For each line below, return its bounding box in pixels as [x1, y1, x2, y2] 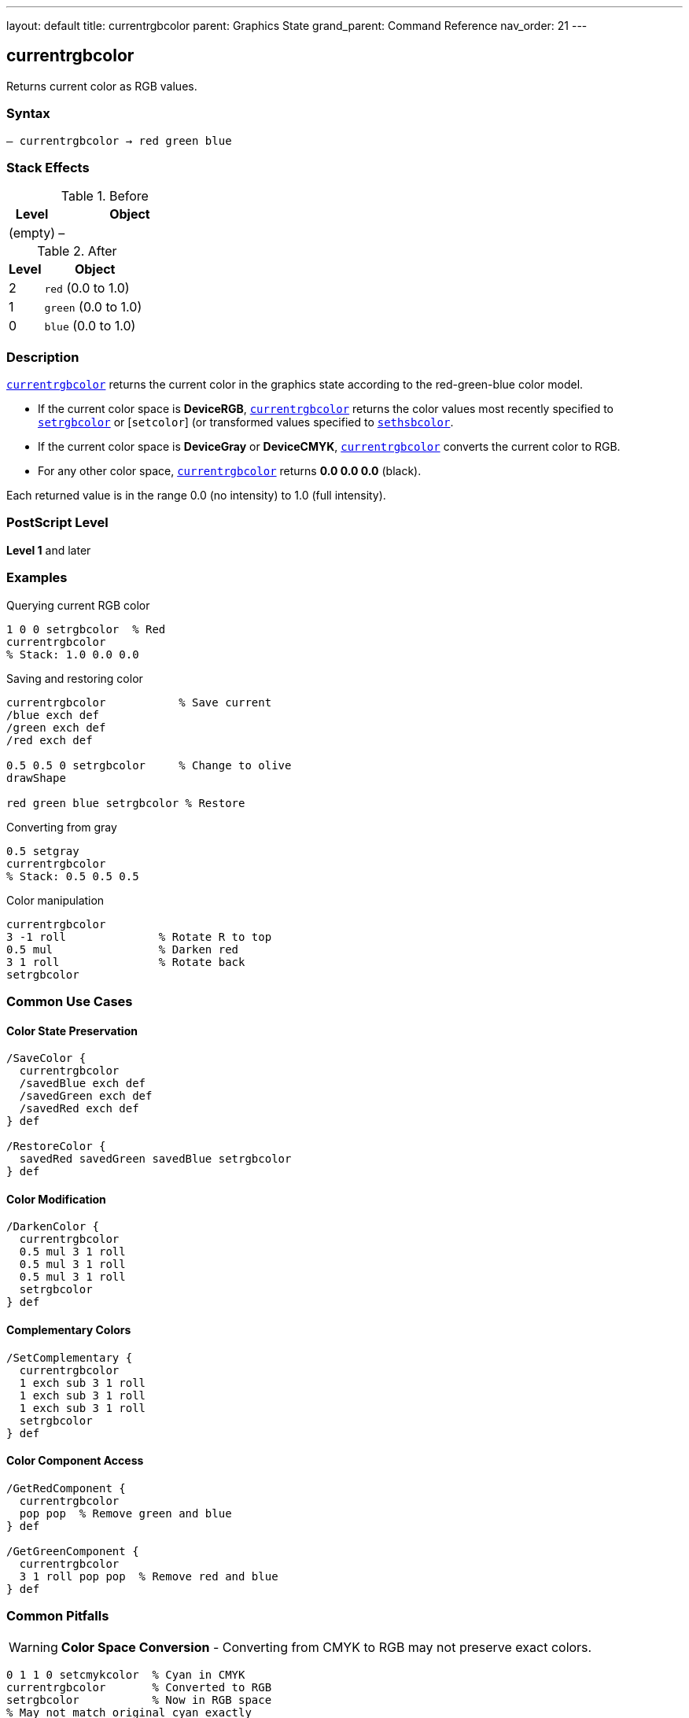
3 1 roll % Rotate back [6, 955, 245, 968]
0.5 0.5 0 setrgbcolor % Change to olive [6, 758, 292, 772]
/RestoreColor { [6, 1140, 106, 1153]
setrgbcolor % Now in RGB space [6, 1693, 272, 1706]
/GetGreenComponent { [6, 1544, 139, 1558]
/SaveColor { [6, 1052, 87, 1065]
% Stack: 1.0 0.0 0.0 [6, 647, 139, 661]
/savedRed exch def [19, 1102, 139, 1115]
